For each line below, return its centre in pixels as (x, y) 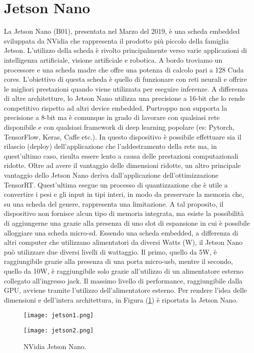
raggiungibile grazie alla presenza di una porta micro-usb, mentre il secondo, (118, 261)
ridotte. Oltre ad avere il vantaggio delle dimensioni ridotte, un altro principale (122, 165)
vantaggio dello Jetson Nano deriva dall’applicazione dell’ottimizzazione (111, 175)
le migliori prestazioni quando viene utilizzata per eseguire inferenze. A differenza (126, 88)
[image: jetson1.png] (59, 316)
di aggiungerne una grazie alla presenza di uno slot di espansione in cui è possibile (127, 223)
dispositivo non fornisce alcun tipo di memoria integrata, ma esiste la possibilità (124, 213)
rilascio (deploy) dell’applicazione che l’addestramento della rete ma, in (111, 146)
